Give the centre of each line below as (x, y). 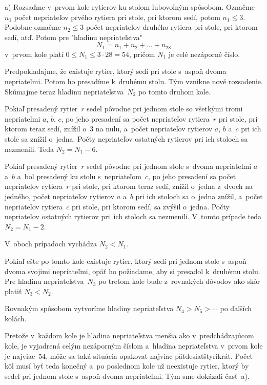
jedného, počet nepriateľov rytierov (60, 196)
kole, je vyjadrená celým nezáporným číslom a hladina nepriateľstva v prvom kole (134, 346)
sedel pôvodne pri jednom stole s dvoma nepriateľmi (169, 166)
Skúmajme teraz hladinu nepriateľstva (64, 91)
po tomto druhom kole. (174, 91)
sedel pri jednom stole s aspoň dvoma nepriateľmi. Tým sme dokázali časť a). (127, 376)
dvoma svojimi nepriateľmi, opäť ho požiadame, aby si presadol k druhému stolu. (132, 271)
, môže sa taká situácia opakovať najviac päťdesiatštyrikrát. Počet (149, 355)
